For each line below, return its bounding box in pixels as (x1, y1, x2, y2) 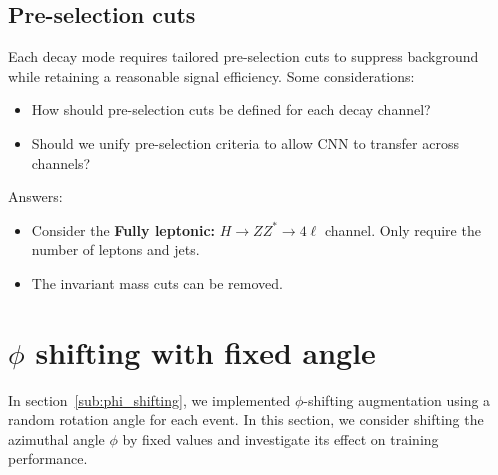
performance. (8, 448, 88, 469)
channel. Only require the (324, 219, 481, 240)
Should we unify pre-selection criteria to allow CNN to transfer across (31, 132, 459, 153)
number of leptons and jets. (31, 239, 200, 260)
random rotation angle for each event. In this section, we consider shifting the (8, 409, 484, 430)
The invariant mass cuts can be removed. (31, 272, 283, 293)
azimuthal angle (8, 428, 105, 449)
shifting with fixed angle (35, 331, 376, 372)
